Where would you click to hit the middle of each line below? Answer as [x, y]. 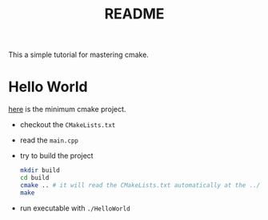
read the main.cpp [49, 140]
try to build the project [56, 156]
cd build [34, 178]
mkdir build [40, 170]
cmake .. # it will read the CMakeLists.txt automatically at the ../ [140, 185]
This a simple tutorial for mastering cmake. [79, 55]
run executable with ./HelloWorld [75, 208]
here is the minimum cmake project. [67, 110]
